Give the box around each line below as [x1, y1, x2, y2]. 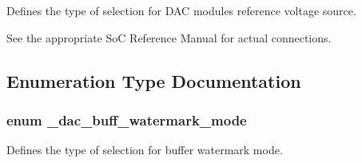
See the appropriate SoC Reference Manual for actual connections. [6, 29, 332, 46]
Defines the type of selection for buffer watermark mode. [6, 141, 283, 158]
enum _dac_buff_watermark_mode [6, 109, 247, 129]
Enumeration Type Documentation [6, 68, 301, 93]
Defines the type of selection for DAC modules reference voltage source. [6, 2, 356, 18]
